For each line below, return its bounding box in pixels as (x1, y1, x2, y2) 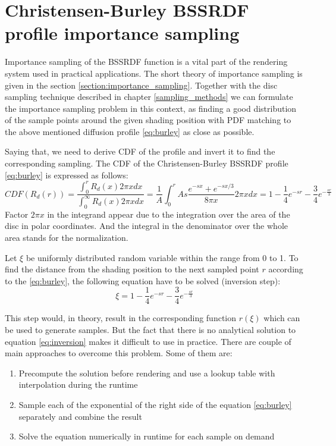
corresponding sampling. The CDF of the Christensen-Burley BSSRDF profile (5, 157, 288, 169)
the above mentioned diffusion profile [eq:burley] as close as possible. (5, 125, 255, 137)
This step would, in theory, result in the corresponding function (5, 312, 237, 324)
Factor (5, 208, 29, 220)
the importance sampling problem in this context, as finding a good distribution (5, 102, 297, 114)
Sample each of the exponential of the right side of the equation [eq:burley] (18, 398, 292, 410)
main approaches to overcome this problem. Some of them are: (5, 347, 233, 359)
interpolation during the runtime (18, 378, 138, 391)
